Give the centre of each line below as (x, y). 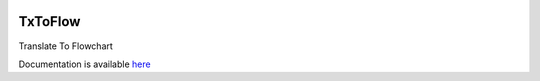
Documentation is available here (84, 64)
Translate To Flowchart (66, 46)
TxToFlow (49, 21)
